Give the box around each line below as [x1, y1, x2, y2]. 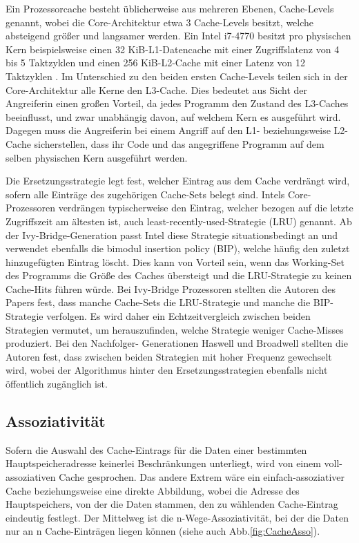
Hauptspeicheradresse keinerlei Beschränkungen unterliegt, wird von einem [6, 456, 321, 470]
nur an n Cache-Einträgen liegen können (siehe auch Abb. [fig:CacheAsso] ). [6, 524, 320, 538]
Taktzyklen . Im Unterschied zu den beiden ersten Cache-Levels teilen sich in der [6, 68, 348, 83]
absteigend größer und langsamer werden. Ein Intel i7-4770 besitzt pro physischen [6, 28, 351, 43]
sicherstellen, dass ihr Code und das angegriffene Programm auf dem [34, 136, 324, 151]
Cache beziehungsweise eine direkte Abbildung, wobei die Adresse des [6, 483, 300, 497]
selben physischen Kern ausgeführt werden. [6, 150, 188, 164]
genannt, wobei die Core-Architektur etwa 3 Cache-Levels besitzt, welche [6, 15, 314, 29]
